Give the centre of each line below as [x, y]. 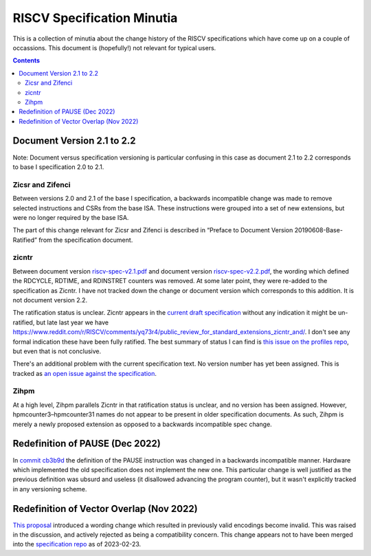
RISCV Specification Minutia [95, 18]
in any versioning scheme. [50, 489]
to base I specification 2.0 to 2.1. [58, 167]
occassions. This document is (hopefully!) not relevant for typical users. [114, 47]
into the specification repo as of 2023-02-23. [77, 544]
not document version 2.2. [50, 300]
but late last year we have [72, 322]
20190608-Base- [319, 230]
